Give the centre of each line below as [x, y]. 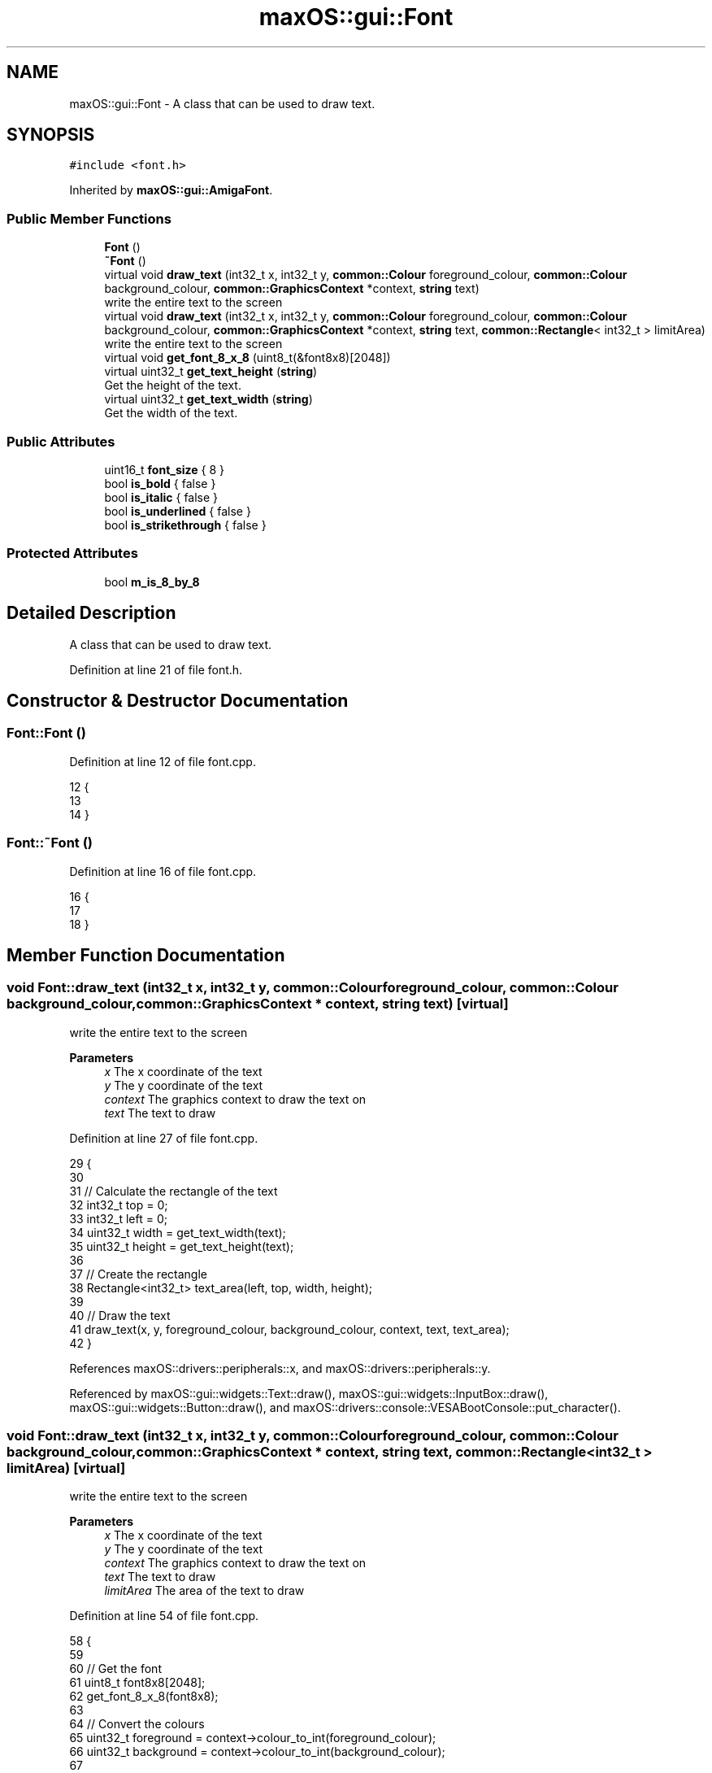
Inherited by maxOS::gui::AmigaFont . [171, 190]
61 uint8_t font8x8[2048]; [137, 1683]
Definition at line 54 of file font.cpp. [164, 1616]
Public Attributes [61, 441]
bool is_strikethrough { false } [185, 525]
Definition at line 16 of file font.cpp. [163, 871]
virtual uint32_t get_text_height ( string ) [211, 372]
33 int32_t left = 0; [118, 1218]
